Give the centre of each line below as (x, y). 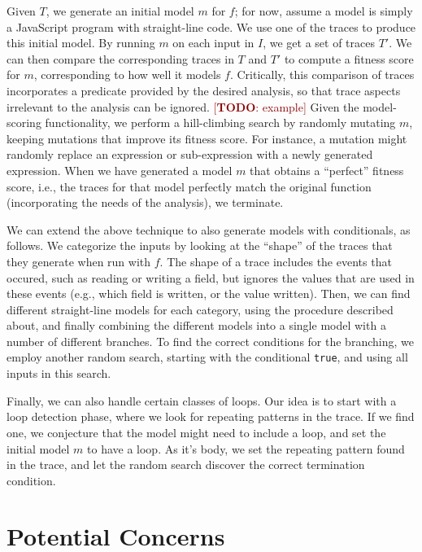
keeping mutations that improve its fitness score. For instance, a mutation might (207, 138)
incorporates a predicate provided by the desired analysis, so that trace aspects (204, 90)
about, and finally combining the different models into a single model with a (196, 325)
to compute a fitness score (349, 58)
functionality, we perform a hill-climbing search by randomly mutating (220, 123)
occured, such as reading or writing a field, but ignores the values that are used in (211, 277)
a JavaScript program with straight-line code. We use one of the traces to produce (211, 26)
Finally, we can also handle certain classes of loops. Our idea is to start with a (202, 400)
